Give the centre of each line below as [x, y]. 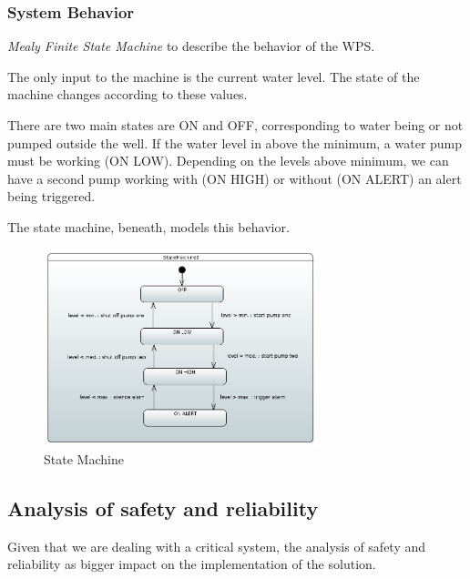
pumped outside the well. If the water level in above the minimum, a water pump [235, 142]
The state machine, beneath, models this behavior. [148, 226]
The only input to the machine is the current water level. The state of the [214, 76]
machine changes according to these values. [128, 94]
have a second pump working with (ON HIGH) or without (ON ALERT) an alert [235, 178]
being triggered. [51, 196]
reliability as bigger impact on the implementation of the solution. [192, 564]
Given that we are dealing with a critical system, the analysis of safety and [217, 546]
